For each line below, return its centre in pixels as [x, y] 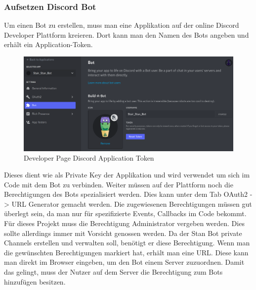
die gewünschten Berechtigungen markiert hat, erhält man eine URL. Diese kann [126, 252]
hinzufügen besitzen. [35, 281]
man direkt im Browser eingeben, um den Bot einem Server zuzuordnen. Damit [124, 262]
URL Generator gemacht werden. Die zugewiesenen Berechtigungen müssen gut [132, 203]
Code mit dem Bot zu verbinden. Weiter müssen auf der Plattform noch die [119, 184]
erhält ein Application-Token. [48, 44]
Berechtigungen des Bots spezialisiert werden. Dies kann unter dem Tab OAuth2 [126, 194]
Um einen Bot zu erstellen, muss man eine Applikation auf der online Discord [122, 25]
